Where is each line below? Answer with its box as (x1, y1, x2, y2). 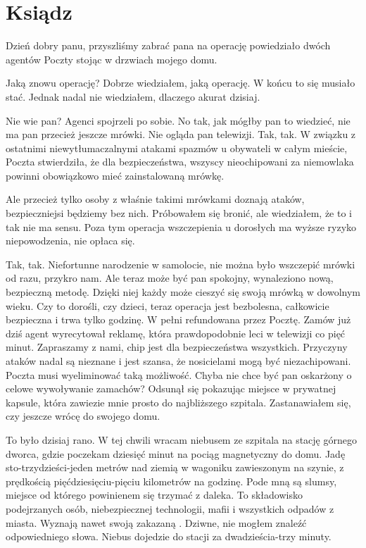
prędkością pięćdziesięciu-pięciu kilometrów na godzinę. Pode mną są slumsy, (6, 473, 337, 488)
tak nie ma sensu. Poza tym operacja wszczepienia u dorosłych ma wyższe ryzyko (6, 219, 357, 234)
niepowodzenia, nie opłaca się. (6, 233, 135, 248)
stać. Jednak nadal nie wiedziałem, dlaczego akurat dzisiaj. (6, 89, 260, 104)
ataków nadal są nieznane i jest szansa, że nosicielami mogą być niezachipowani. (6, 354, 351, 368)
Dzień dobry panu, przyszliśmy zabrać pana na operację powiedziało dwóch (6, 38, 331, 53)
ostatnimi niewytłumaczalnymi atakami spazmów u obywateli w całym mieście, (6, 140, 348, 155)
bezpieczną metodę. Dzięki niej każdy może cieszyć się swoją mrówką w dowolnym (6, 285, 360, 299)
